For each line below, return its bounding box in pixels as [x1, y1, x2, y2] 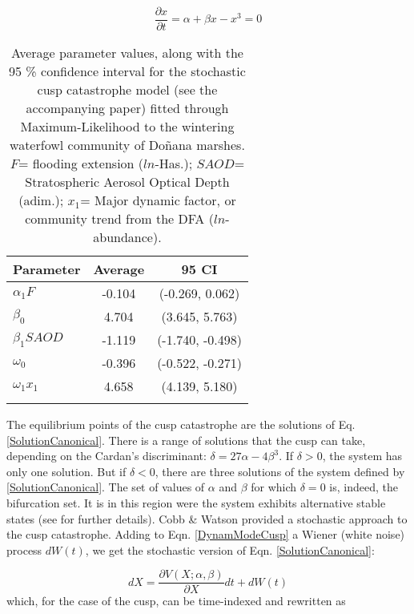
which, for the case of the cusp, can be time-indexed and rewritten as [6, 592, 346, 609]
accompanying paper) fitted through [26, 99, 229, 118]
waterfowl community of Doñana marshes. [10, 135, 245, 155]
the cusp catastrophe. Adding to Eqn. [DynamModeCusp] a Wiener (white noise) [6, 526, 405, 543]
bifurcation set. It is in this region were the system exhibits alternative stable [6, 495, 386, 511]
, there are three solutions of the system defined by [155, 463, 405, 479]
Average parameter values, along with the [10, 43, 243, 63]
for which [251, 479, 297, 495]
